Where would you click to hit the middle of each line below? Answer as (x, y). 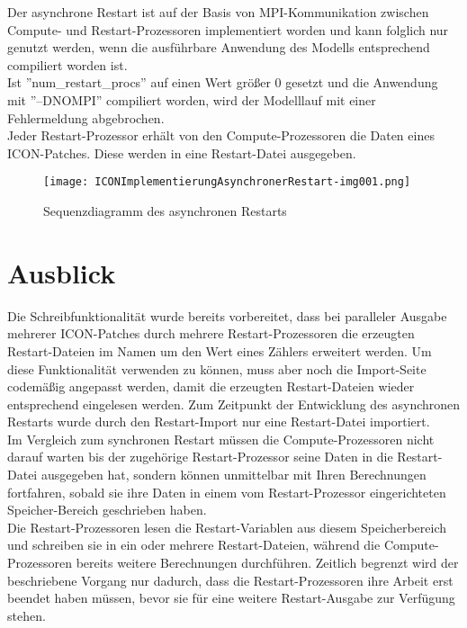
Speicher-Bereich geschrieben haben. (107, 510)
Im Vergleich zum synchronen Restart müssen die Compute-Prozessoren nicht (221, 439)
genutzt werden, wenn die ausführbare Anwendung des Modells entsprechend (219, 47)
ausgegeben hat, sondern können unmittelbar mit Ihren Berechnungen (233, 475)
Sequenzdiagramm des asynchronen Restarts (165, 211)
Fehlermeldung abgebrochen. (86, 117)
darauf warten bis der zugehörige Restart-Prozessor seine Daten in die (200, 457)
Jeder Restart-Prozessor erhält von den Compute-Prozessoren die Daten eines (221, 135)
